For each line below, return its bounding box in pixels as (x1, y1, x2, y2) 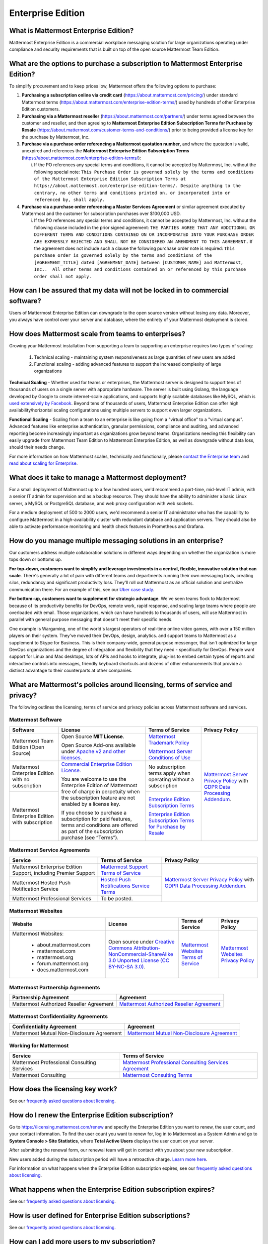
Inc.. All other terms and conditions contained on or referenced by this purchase (34, 267, 246, 272)
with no (12, 776, 30, 783)
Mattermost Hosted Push (12, 879, 71, 886)
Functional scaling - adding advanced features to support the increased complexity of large (34, 361, 221, 367)
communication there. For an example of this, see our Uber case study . (9, 586, 155, 592)
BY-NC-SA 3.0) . (108, 963, 146, 970)
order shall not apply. (34, 274, 92, 279)
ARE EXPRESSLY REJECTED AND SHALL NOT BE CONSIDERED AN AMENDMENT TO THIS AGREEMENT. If (34, 238, 253, 244)
